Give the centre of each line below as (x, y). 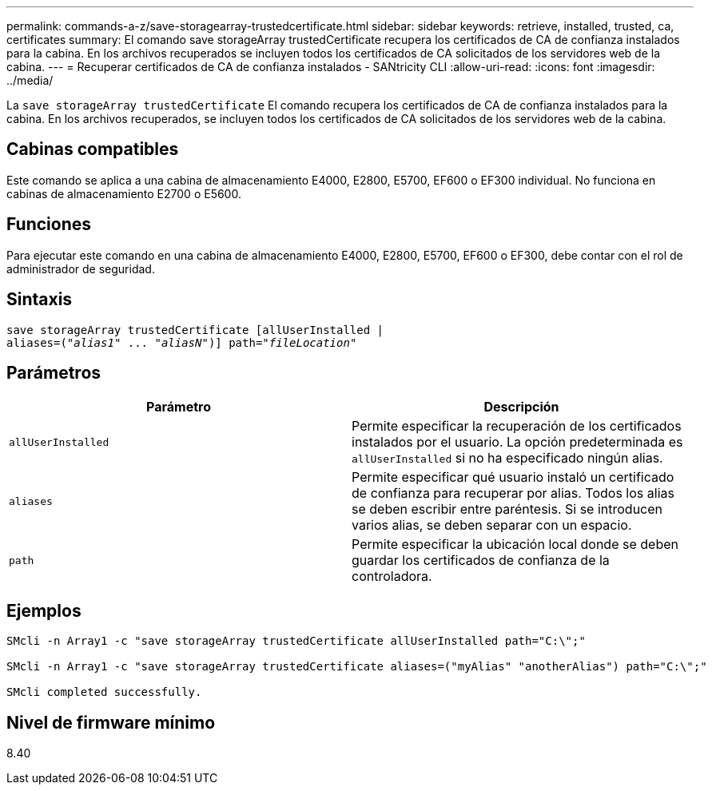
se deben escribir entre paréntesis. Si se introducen (507, 509)
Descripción (521, 407)
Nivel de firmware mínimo (111, 722)
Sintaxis (40, 300)
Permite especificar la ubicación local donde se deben (515, 545)
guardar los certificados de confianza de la (481, 560)
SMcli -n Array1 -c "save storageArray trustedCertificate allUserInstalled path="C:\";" (296, 641)
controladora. (392, 576)
